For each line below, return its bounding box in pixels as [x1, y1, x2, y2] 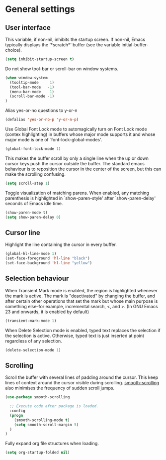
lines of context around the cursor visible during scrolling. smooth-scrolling [5, 380, 160, 386]
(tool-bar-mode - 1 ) [9, 85, 55, 90]
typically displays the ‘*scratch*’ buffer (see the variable [5, 42, 121, 48]
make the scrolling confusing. [5, 171, 66, 177]
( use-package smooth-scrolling [5, 395, 70, 400]
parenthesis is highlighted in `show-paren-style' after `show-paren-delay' [5, 195, 156, 201]
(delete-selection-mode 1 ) [5, 347, 61, 352]
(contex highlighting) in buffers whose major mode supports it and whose [5, 131, 156, 137]
